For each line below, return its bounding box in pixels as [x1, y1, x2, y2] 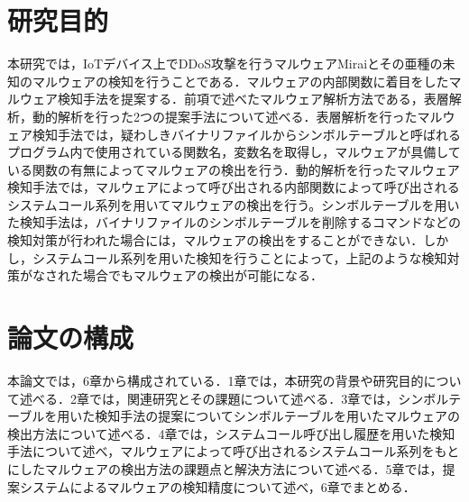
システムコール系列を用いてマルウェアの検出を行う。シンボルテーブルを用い [7, 195, 460, 214]
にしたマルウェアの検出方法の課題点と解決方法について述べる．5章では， [7, 459, 443, 478]
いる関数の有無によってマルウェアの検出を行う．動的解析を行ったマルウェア [7, 160, 460, 178]
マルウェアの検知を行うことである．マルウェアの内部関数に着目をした [32, 71, 449, 90]
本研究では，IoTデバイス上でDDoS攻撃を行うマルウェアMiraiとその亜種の [7, 54, 443, 73]
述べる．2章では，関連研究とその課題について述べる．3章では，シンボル [19, 388, 449, 407]
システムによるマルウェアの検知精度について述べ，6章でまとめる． [19, 477, 416, 496]
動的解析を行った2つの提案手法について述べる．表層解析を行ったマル [32, 106, 443, 125]
